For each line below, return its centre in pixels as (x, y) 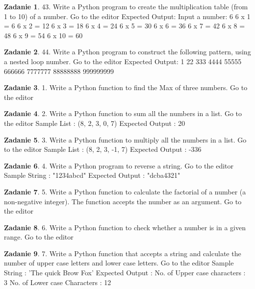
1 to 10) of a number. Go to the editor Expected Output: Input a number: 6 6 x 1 (127, 16)
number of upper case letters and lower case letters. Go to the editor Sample (119, 263)
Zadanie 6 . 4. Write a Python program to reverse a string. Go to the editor (119, 165)
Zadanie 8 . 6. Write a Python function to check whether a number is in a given (125, 227)
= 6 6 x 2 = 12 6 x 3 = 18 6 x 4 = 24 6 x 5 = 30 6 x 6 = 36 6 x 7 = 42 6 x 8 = (125, 26)
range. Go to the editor (39, 237)
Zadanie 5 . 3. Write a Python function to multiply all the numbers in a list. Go (125, 139)
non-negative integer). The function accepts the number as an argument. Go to (123, 201)
